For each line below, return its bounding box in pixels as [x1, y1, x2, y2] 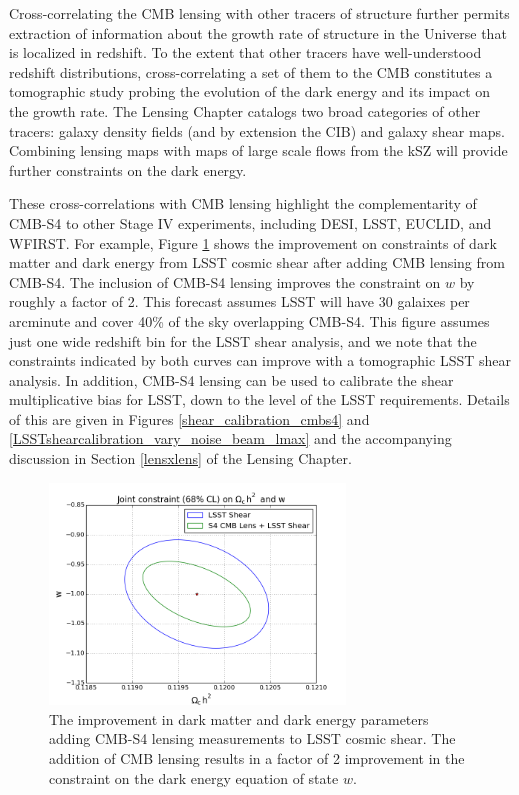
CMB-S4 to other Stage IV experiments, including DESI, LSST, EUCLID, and [9, 212, 492, 233]
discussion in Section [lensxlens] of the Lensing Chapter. [9, 448, 352, 469]
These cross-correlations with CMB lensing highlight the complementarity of [9, 193, 477, 214]
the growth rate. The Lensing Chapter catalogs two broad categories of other [9, 100, 481, 121]
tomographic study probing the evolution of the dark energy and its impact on [9, 81, 491, 102]
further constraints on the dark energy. [9, 159, 247, 180]
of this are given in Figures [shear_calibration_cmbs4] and [9, 408, 370, 429]
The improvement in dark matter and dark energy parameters [49, 708, 429, 729]
